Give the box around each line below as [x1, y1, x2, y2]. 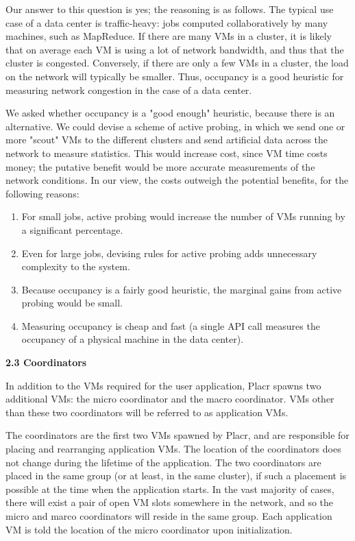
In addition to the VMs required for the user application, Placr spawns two [5, 378, 321, 392]
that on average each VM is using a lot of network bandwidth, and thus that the [5, 42, 344, 56]
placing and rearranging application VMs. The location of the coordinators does [5, 442, 341, 456]
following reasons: [5, 186, 79, 200]
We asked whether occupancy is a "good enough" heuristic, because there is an [5, 106, 335, 120]
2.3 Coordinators [5, 355, 87, 370]
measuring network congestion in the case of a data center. [5, 82, 252, 97]
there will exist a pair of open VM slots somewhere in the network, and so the [5, 495, 334, 509]
